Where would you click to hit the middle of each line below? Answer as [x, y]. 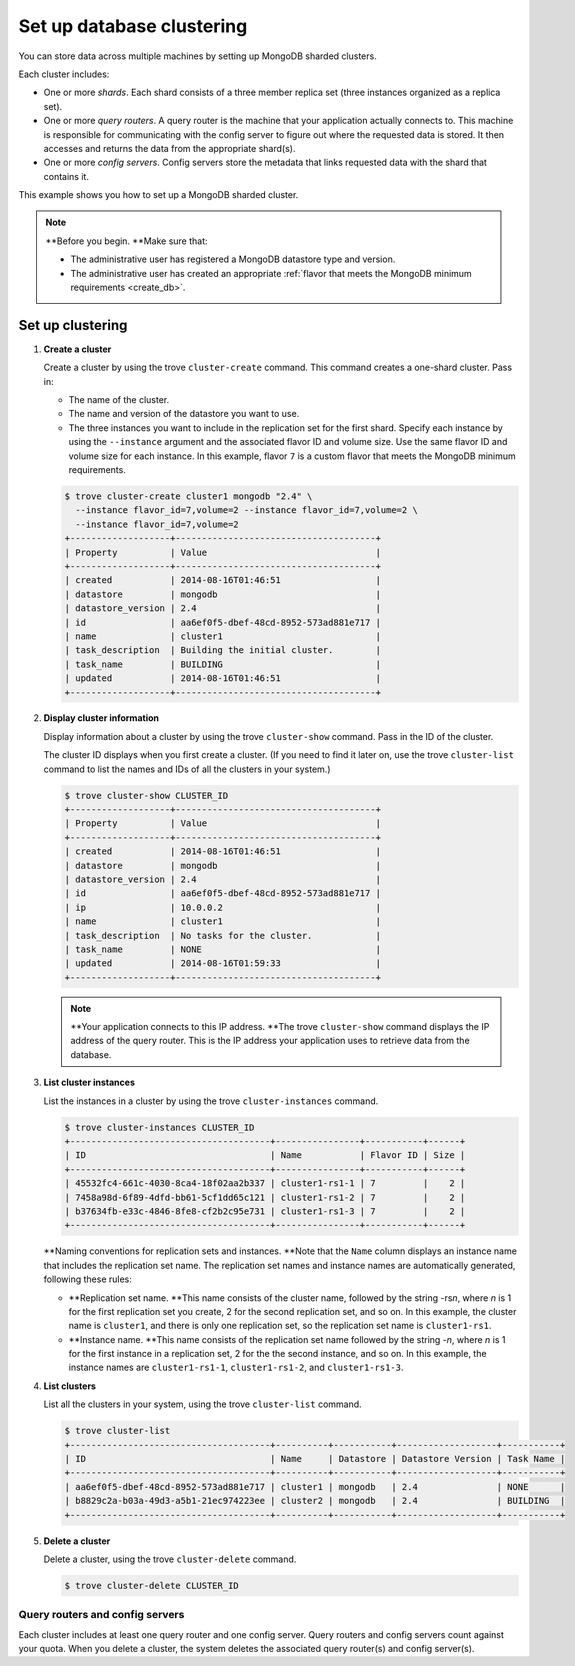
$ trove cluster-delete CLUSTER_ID [151, 1585]
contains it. [66, 176]
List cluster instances [89, 1082]
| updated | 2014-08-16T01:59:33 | [223, 963]
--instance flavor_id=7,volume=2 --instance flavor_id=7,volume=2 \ [247, 510]
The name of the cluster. [119, 400]
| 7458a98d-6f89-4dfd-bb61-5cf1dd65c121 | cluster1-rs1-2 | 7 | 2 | [265, 1197]
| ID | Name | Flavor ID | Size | [265, 1155]
